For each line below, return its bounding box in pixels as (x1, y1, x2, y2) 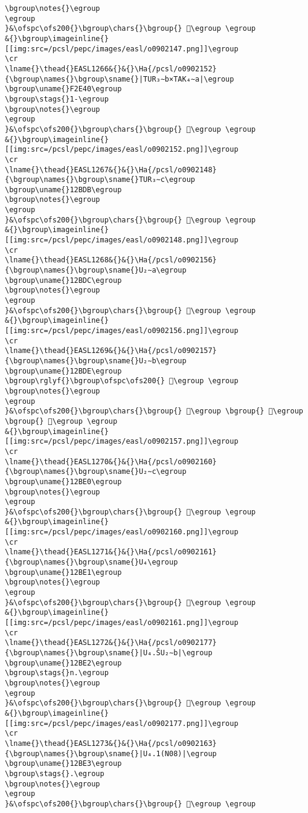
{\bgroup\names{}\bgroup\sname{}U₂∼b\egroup (5, 356, 187, 365)
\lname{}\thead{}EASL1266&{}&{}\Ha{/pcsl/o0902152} (5, 64, 217, 73)
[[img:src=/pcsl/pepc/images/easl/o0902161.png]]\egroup (5, 618, 239, 627)
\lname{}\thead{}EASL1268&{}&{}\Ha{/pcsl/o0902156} (5, 256, 217, 265)
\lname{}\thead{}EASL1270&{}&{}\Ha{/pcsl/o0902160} (5, 457, 217, 466)
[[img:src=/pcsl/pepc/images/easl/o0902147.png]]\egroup (5, 44, 239, 53)
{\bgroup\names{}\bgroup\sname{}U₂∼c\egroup (5, 467, 187, 476)
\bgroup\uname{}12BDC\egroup (5, 276, 122, 285)
